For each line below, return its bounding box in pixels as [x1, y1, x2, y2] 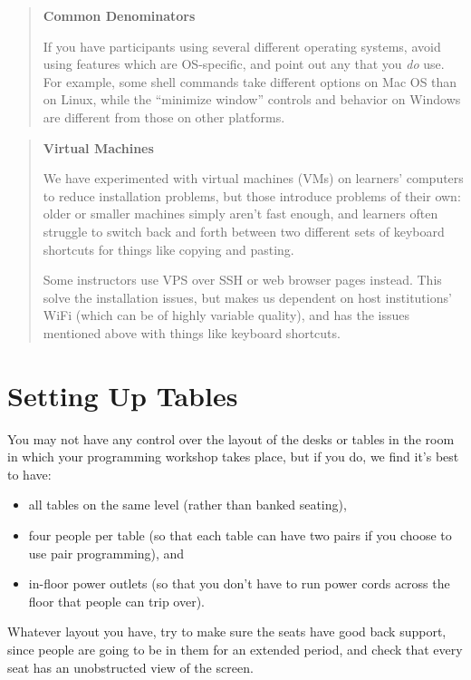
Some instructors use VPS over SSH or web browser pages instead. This [43, 270, 442, 289]
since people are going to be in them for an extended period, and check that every [7, 639, 463, 658]
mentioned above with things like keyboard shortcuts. [43, 323, 341, 342]
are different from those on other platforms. [43, 107, 285, 126]
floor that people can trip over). [28, 591, 205, 610]
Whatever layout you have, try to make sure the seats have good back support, [7, 622, 447, 641]
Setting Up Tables [7, 376, 238, 413]
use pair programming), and [28, 543, 185, 562]
